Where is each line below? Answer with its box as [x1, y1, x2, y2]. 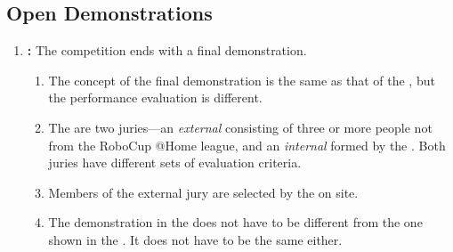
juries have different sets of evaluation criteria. [48, 153, 302, 172]
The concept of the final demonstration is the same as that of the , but [48, 70, 435, 89]
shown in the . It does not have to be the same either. [48, 230, 343, 248]
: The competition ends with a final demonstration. [27, 41, 307, 60]
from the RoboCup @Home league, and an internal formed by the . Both [48, 135, 446, 154]
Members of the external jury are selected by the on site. [48, 183, 359, 201]
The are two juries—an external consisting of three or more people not [48, 118, 433, 136]
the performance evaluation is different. [48, 88, 263, 107]
